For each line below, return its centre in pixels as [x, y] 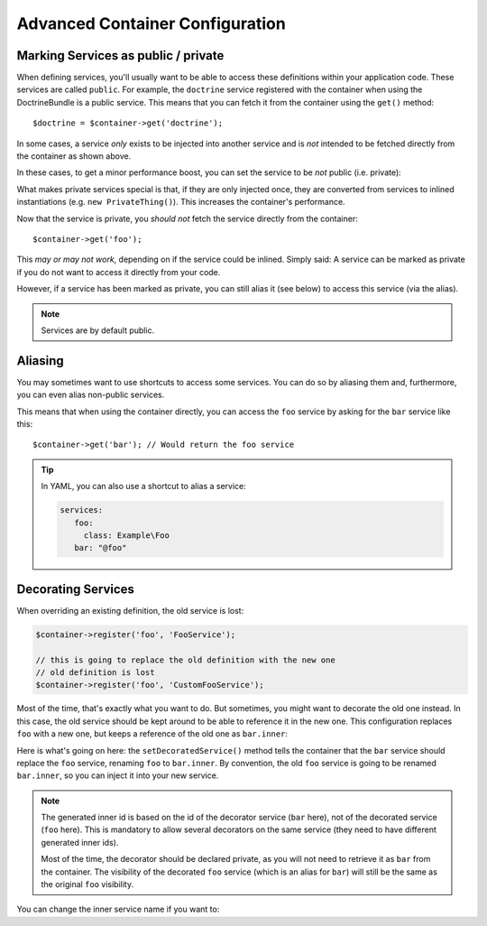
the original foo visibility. [87, 884]
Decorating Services [76, 589]
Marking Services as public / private [120, 56]
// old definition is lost [95, 672]
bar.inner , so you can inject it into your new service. [118, 775]
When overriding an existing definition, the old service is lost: [130, 610]
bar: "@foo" [100, 548]
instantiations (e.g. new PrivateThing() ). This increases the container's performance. [181, 202]
